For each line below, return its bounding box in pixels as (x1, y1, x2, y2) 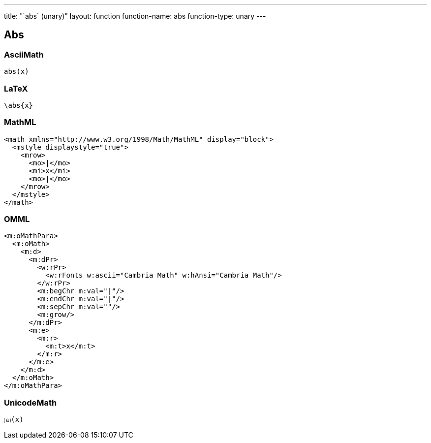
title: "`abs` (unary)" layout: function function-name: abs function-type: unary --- (4, 12, 266, 20)
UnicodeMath (4, 397, 57, 408)
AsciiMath (4, 49, 44, 60)
